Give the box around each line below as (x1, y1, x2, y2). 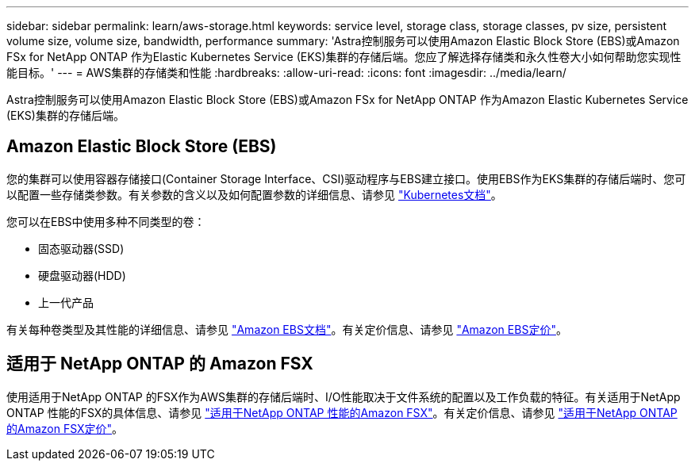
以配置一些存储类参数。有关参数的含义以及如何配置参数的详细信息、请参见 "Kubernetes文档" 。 (6, 187, 502, 201)
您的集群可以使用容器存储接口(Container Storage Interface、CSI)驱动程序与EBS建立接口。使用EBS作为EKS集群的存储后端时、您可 (6, 171, 686, 186)
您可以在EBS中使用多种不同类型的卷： (6, 214, 205, 228)
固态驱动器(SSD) (38, 241, 125, 255)
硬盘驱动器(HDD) (38, 268, 126, 282)
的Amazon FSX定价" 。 (6, 421, 124, 435)
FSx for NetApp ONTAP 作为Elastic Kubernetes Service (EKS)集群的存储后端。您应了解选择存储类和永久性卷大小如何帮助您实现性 (6, 50, 682, 63)
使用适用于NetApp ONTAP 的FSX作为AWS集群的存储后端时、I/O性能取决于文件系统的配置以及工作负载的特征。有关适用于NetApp (6, 389, 681, 404)
